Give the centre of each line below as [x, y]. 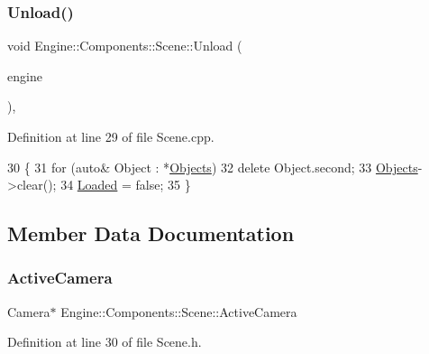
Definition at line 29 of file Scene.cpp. [111, 136]
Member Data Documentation [151, 233]
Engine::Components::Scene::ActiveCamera [179, 311]
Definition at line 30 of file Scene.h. [105, 342]
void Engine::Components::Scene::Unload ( [125, 46]
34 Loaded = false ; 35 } [126, 185]
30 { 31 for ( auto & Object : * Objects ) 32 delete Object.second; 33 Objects [213, 167]
